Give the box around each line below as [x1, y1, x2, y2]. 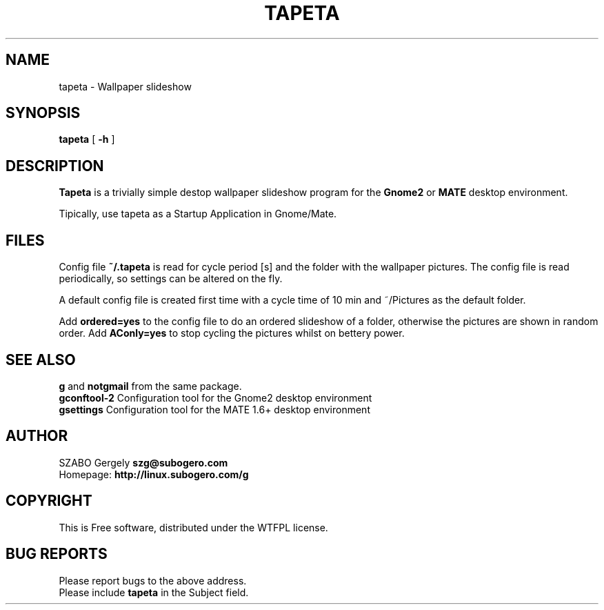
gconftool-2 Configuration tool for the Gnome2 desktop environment [59, 391, 372, 404]
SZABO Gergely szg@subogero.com [59, 456, 228, 469]
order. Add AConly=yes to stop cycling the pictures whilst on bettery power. [59, 327, 405, 340]
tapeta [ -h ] [59, 133, 115, 146]
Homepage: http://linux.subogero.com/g [59, 468, 249, 480]
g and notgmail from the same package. [59, 380, 242, 392]
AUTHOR [6, 427, 68, 445]
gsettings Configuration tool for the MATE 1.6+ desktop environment [59, 403, 370, 415]
